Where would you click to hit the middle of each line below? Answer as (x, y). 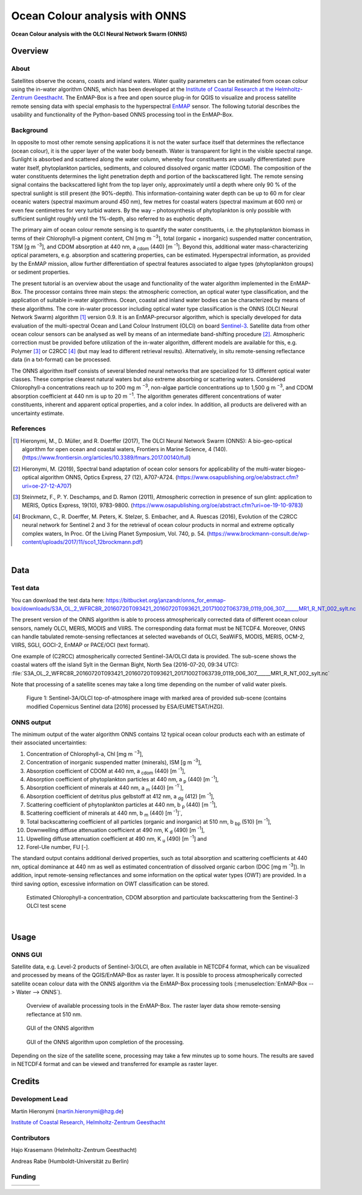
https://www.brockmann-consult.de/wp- (259, 534)
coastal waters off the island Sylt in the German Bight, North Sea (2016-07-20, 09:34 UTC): (125, 665)
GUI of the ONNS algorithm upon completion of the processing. (105, 1042)
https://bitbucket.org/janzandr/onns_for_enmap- (166, 600)
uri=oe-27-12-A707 (46, 486)
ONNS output (31, 722)
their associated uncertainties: (49, 743)
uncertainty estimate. (38, 413)
